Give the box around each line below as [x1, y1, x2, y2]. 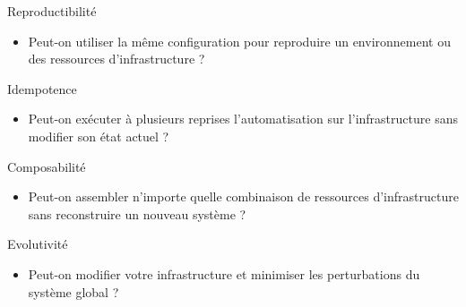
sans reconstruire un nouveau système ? [28, 204, 246, 223]
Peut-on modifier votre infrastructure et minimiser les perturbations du [28, 264, 420, 283]
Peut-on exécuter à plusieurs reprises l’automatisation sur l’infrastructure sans [28, 109, 458, 128]
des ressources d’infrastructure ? [28, 49, 205, 68]
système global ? [28, 282, 119, 301]
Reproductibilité [7, 2, 97, 20]
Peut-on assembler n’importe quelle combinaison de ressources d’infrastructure [28, 187, 459, 206]
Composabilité [7, 157, 86, 175]
